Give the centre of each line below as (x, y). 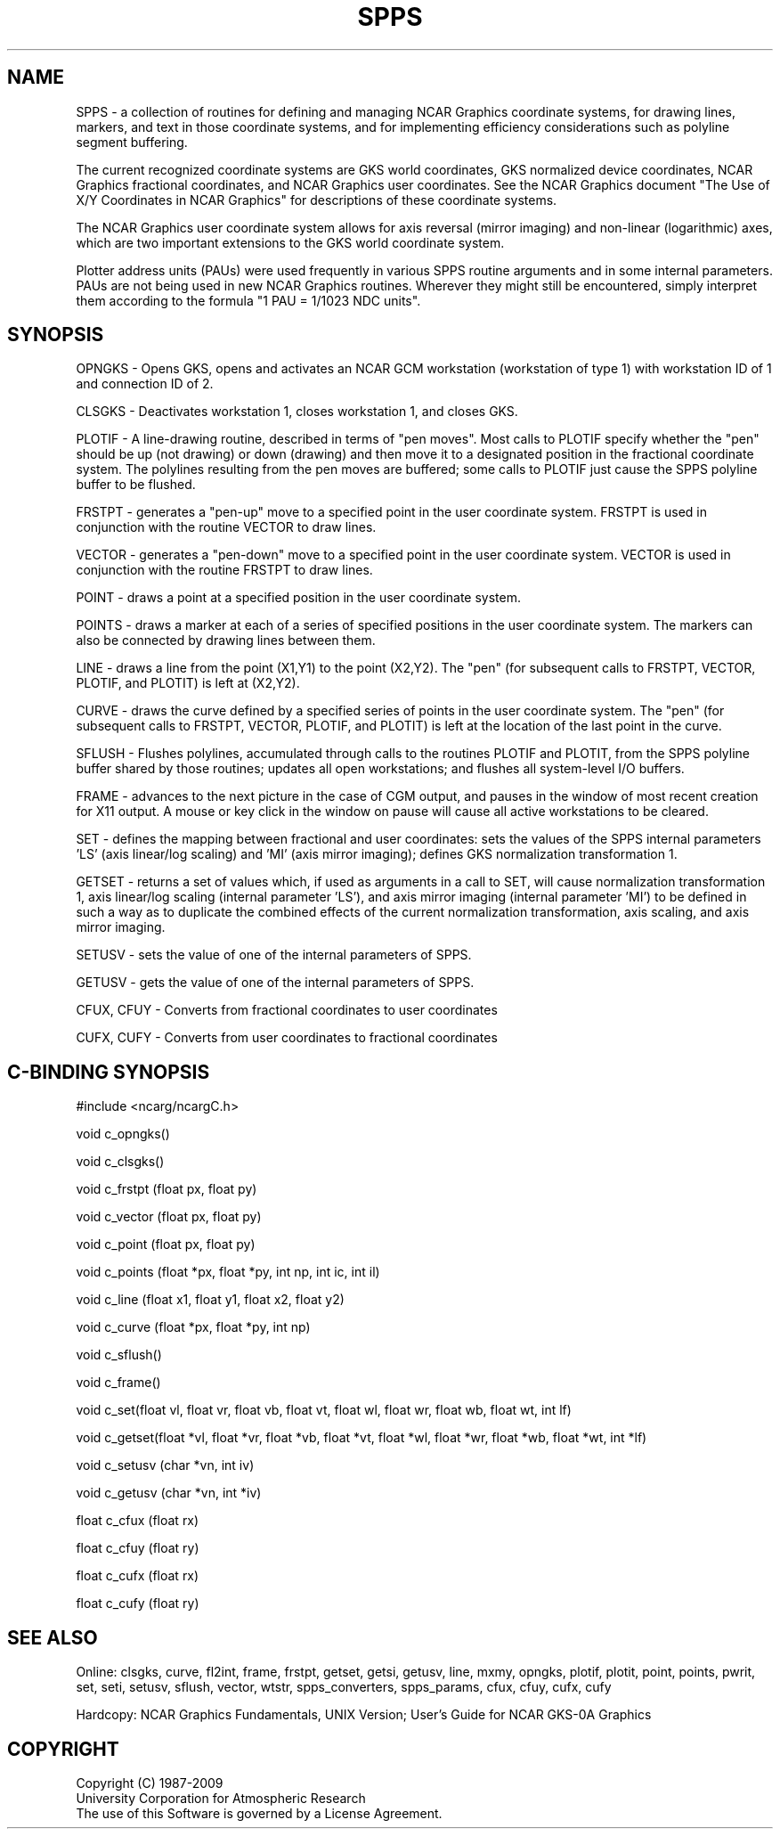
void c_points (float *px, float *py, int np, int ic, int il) (228, 1272)
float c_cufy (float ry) (138, 1603)
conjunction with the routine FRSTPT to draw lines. (224, 570)
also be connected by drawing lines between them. (226, 641)
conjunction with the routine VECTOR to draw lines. (226, 527)
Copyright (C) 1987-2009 (150, 1783)
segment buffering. (132, 142)
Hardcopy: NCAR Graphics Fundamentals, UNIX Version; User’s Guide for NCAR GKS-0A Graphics (364, 1715)
